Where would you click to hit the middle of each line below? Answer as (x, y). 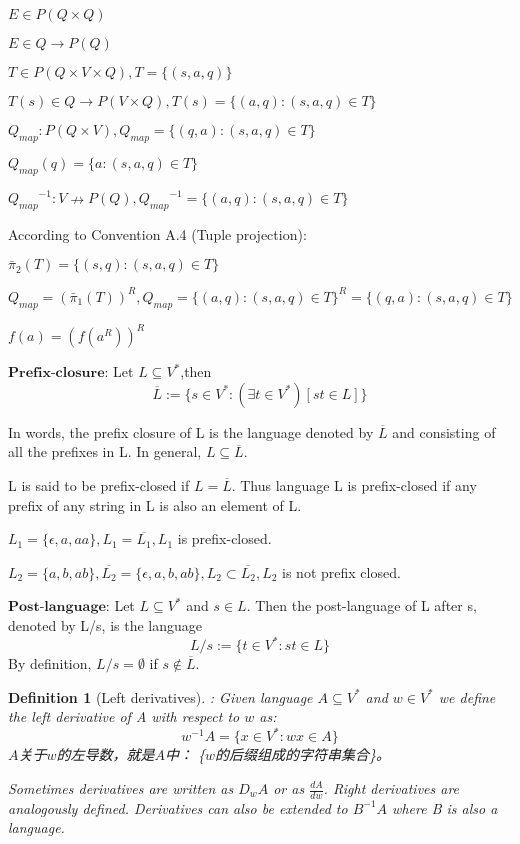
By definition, (50, 663)
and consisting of (444, 431)
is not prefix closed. (341, 571)
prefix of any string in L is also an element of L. (155, 504)
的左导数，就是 (105, 754)
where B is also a (445, 807)
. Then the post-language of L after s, (361, 605)
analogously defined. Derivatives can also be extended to (178, 807)
